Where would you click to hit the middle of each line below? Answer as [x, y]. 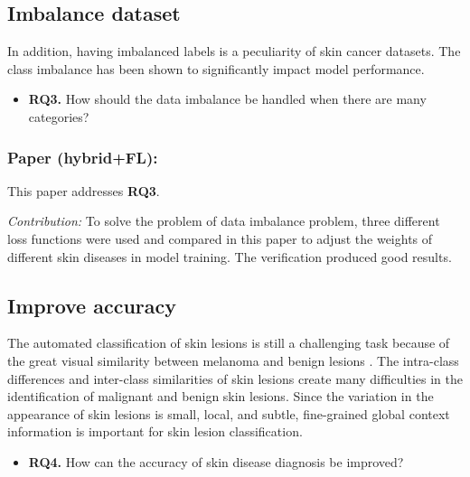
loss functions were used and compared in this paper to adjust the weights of [220, 238]
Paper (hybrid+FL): [83, 157]
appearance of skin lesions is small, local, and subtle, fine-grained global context [229, 413]
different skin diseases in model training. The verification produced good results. [230, 256]
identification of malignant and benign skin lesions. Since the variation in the [221, 396]
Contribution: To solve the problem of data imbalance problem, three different [224, 221]
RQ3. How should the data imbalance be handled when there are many [227, 99]
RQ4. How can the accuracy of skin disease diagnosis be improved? [216, 461]
